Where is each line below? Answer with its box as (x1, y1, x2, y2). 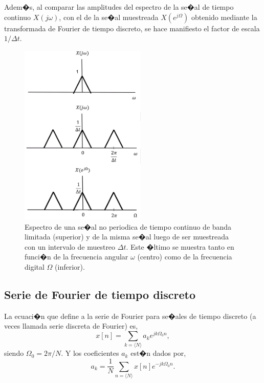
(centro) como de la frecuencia (137, 251, 232, 262)
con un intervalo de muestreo (25, 241, 116, 252)
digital (25, 261, 45, 272)
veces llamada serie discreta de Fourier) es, (4, 320, 138, 331)
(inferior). (55, 261, 85, 272)
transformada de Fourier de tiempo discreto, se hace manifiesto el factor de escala (4, 23, 260, 33)
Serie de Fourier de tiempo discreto (4, 287, 196, 303)
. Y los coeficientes (61, 348, 119, 358)
